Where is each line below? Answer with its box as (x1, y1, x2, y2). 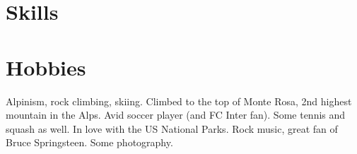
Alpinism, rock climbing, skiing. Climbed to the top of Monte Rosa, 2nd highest (6, 93, 352, 108)
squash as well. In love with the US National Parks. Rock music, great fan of (6, 121, 338, 136)
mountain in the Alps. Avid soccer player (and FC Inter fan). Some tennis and (6, 107, 346, 122)
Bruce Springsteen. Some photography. (6, 135, 173, 150)
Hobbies (6, 52, 86, 81)
